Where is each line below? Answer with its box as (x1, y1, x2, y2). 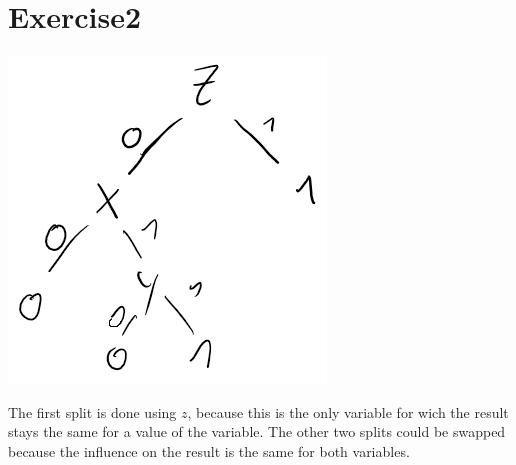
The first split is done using (8, 401, 177, 422)
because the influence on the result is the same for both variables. (8, 440, 410, 461)
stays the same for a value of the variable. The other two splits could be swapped (8, 421, 506, 442)
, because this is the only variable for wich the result (187, 401, 509, 422)
